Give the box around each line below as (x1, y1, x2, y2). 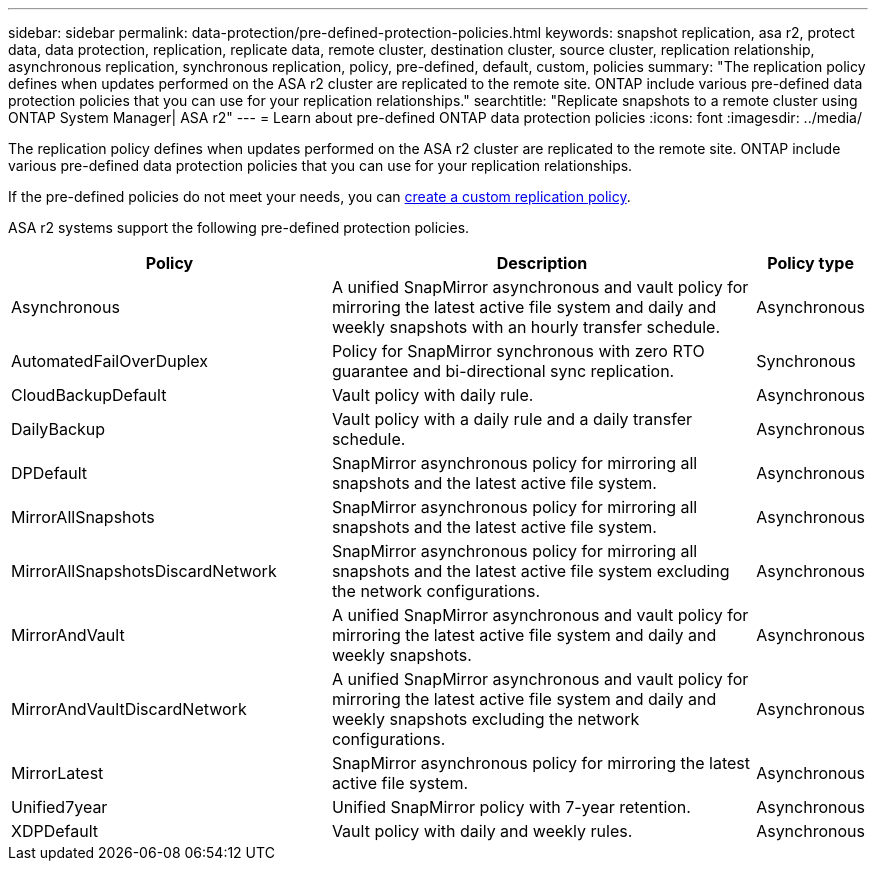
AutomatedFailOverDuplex (11, 351, 209, 371)
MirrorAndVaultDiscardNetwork (11, 699, 247, 719)
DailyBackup (11, 419, 106, 439)
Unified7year (11, 797, 108, 817)
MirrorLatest (11, 763, 104, 783)
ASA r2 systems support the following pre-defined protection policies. (8, 219, 470, 236)
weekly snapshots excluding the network (331, 709, 640, 729)
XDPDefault (11, 821, 99, 841)
